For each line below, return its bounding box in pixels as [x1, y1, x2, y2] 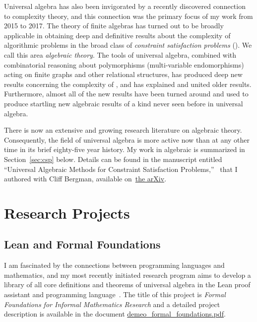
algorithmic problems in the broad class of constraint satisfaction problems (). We [4, 40, 252, 50]
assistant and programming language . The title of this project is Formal [4, 289, 226, 300]
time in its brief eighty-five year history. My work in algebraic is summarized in [4, 144, 245, 155]
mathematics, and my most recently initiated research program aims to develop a [4, 269, 251, 280]
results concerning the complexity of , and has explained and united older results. [4, 79, 252, 89]
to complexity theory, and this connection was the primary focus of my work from [4, 10, 253, 21]
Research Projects [4, 202, 130, 223]
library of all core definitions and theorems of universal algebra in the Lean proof [4, 279, 251, 290]
